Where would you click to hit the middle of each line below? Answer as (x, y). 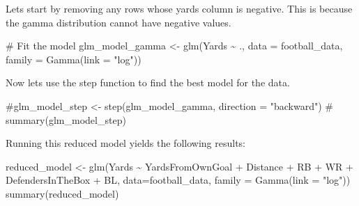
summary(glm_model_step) (66, 119)
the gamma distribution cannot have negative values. (119, 22)
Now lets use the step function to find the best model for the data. (148, 82)
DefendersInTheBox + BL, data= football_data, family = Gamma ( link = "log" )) (178, 180)
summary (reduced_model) (62, 193)
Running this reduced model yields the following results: (125, 143)
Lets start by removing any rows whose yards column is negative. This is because (179, 8)
